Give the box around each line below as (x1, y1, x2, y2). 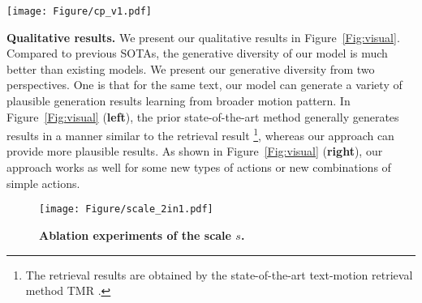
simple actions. (6, 174, 80, 191)
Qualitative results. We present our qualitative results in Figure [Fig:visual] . (6, 28, 400, 45)
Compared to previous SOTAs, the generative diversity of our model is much (6, 45, 388, 62)
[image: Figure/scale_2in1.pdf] (39, 203, 213, 216)
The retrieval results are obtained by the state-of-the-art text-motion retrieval (25, 266, 413, 283)
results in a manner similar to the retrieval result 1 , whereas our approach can (6, 125, 394, 143)
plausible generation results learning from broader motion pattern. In (6, 92, 351, 109)
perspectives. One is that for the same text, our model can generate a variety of (6, 76, 403, 93)
